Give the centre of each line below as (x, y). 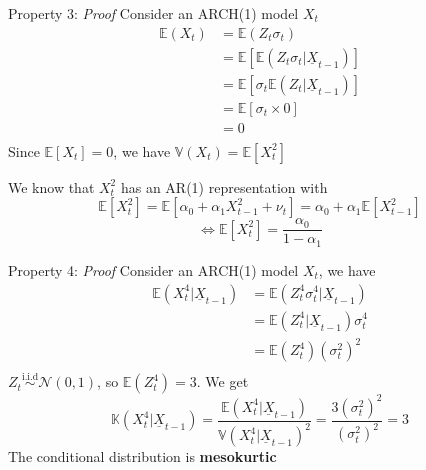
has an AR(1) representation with (224, 186)
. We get (222, 381)
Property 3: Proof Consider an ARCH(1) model (153, 13)
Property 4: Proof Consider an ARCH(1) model (153, 269)
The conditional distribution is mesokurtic (142, 456)
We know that (51, 186)
